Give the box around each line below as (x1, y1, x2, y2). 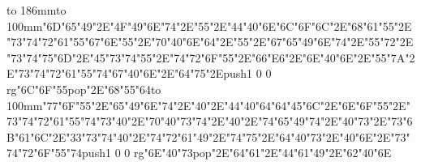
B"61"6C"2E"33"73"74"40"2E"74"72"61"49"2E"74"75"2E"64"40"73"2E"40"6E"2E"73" (6, 128, 410, 145)
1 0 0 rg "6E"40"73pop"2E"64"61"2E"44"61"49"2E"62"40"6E (105, 144, 392, 161)
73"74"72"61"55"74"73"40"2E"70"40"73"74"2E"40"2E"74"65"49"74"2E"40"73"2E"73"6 (6, 113, 413, 130)
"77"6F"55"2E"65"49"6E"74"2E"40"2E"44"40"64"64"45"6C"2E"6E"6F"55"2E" (42, 96, 410, 113)
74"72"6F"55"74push (6, 144, 105, 161)
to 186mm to (6, 2, 67, 18)
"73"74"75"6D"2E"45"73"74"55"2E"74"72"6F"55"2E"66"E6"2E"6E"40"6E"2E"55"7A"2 (6, 49, 415, 66)
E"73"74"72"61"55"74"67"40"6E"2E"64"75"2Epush (6, 65, 247, 82)
